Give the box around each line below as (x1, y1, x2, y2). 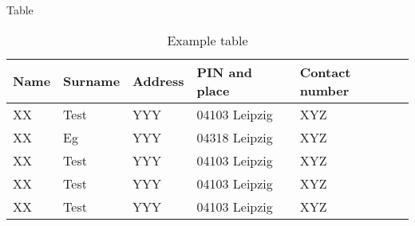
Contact (299, 62, 351, 81)
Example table (167, 30, 248, 49)
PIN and (196, 62, 252, 81)
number (299, 80, 350, 99)
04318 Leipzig (196, 127, 273, 146)
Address (132, 72, 184, 91)
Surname (63, 72, 121, 91)
